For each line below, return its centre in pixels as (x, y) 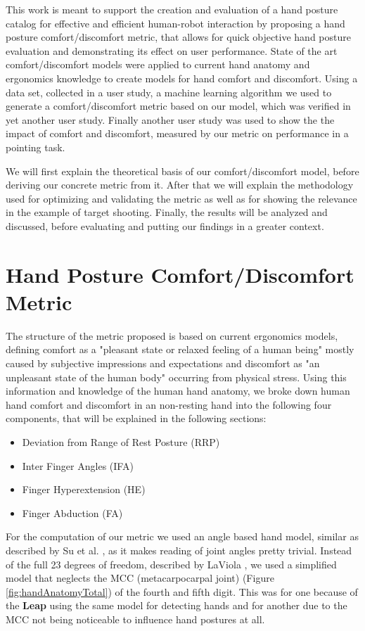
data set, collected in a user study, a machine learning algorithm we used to (169, 92)
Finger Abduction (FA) (72, 512)
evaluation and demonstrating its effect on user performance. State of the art (172, 50)
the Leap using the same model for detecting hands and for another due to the (177, 605)
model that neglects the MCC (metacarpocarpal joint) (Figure (140, 578)
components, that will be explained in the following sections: (136, 418)
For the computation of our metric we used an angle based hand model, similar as (182, 536)
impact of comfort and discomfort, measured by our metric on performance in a (177, 133)
